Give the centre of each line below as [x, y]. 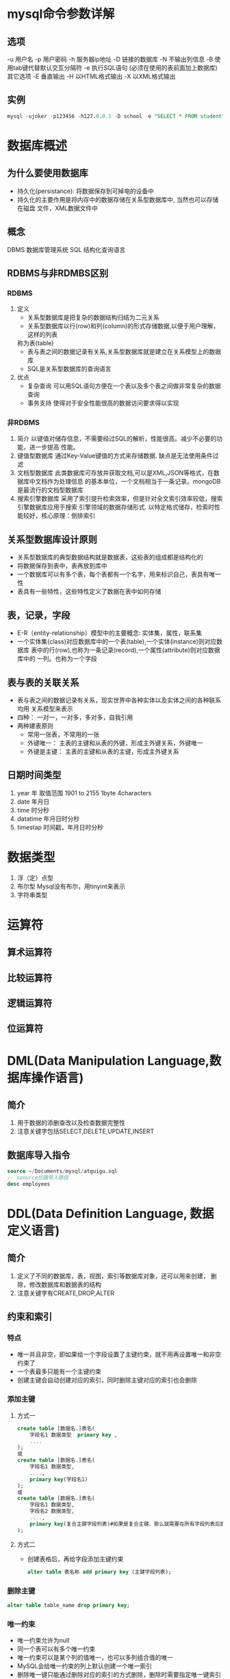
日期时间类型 [34, 775]
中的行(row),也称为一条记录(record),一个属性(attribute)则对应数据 [128, 650]
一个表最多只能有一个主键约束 [59, 1371]
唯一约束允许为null [43, 1641]
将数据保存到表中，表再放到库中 [62, 566]
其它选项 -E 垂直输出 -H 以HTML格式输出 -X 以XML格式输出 [91, 76]
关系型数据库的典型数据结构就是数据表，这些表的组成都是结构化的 [110, 557]
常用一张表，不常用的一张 [63, 734]
